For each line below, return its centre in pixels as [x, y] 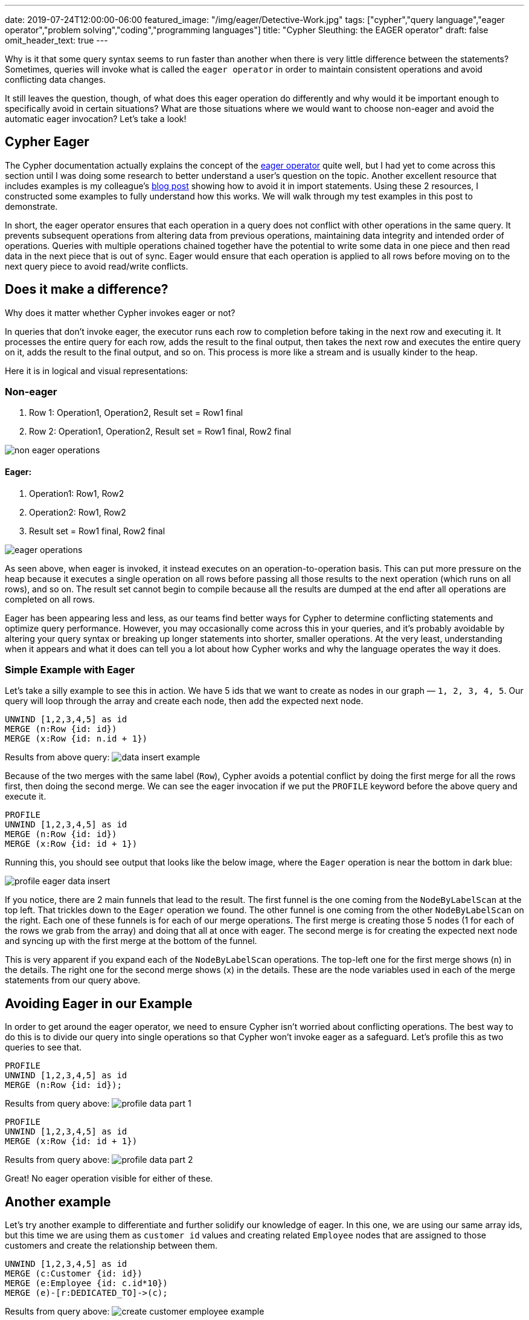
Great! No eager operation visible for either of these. [109, 1179]
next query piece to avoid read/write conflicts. [97, 266]
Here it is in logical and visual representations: [97, 370]
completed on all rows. [50, 599]
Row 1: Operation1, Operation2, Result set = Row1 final [136, 413]
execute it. [26, 797]
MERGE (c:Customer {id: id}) [74, 1274]
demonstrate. [31, 206]
